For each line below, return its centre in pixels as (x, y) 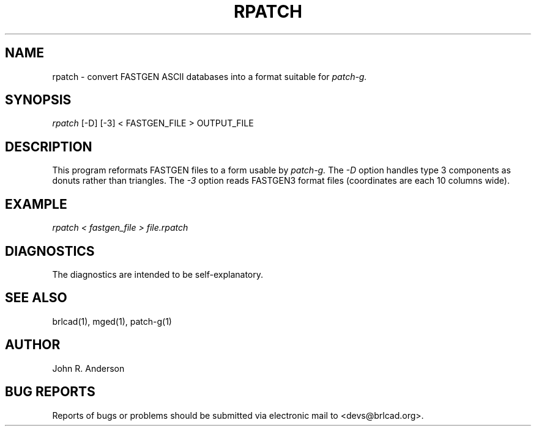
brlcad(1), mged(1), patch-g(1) (112, 321)
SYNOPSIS (38, 100)
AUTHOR (33, 345)
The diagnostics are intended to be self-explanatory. (158, 274)
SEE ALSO (36, 298)
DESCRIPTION (49, 147)
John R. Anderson (88, 368)
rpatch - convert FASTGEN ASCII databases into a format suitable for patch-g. (210, 76)
